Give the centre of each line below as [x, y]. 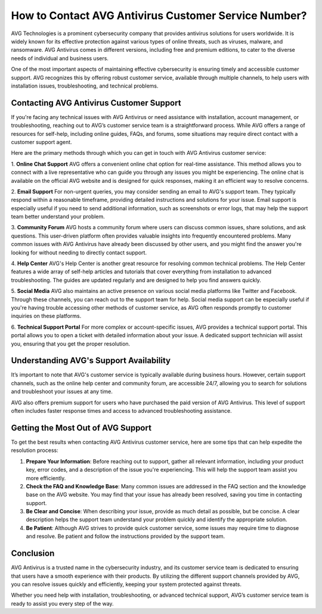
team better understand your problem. [58, 217]
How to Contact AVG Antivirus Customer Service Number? [159, 15]
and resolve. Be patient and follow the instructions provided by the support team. [126, 537]
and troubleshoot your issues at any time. [62, 392]
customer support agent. [41, 142]
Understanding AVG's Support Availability [91, 361]
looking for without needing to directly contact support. [79, 253]
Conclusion [33, 554]
